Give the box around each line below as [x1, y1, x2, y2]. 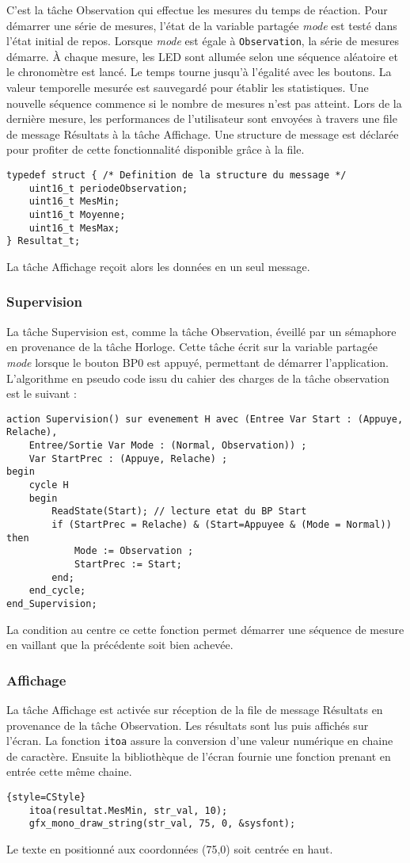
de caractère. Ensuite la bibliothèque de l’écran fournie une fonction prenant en [6, 747, 391, 764]
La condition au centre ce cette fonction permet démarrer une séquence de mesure [6, 621, 404, 637]
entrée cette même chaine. [6, 763, 132, 780]
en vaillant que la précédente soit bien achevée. [6, 636, 233, 653]
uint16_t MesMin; [28, 196, 120, 208]
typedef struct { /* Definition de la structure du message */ [6, 170, 347, 181]
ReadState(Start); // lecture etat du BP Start [51, 506, 307, 517]
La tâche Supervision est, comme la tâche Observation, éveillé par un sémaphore [6, 323, 397, 339]
